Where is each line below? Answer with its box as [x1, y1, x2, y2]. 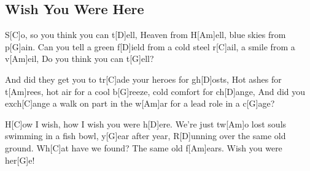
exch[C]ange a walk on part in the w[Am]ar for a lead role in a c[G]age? [5, 97, 275, 110]
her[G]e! [5, 153, 35, 166]
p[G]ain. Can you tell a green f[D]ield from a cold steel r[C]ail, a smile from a [5, 40, 295, 53]
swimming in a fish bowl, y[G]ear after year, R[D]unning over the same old [5, 129, 286, 142]
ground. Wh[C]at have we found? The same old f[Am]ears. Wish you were [5, 141, 282, 154]
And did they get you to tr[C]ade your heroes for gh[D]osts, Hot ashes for [5, 72, 282, 85]
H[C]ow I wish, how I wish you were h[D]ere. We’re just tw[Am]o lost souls [5, 117, 287, 130]
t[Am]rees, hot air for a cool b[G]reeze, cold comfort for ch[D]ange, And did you [5, 85, 306, 97]
